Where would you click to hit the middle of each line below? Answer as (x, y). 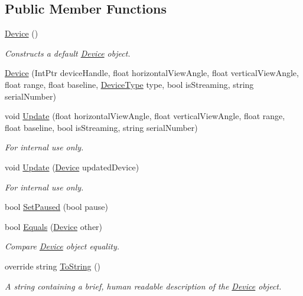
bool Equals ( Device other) (54, 226)
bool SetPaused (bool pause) (56, 207)
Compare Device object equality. (62, 246)
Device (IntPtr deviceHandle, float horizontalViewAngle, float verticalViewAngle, (152, 73)
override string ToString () (53, 266)
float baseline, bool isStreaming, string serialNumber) (101, 127)
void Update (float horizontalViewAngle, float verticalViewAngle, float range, (145, 116)
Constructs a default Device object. (68, 53)
